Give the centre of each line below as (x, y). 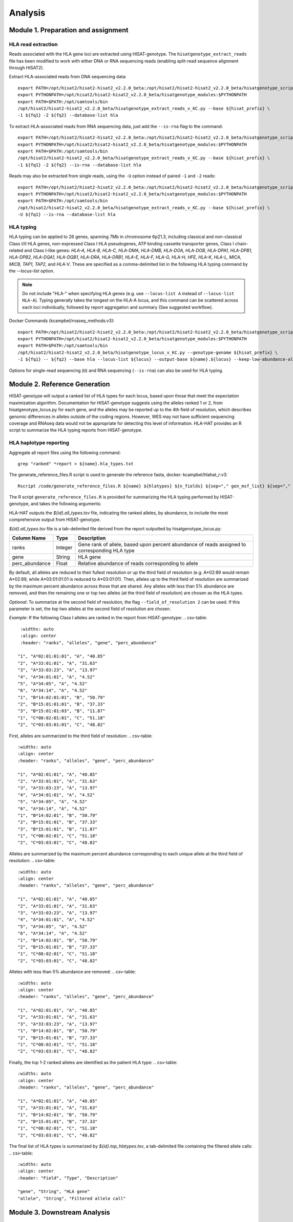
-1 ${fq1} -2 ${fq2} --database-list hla (68, 115)
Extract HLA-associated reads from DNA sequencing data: (68, 77)
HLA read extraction (33, 44)
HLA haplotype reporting (39, 443)
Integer (64, 547)
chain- (242, 243)
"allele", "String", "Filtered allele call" (72, 1198)
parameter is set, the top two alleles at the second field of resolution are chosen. (90, 609)
